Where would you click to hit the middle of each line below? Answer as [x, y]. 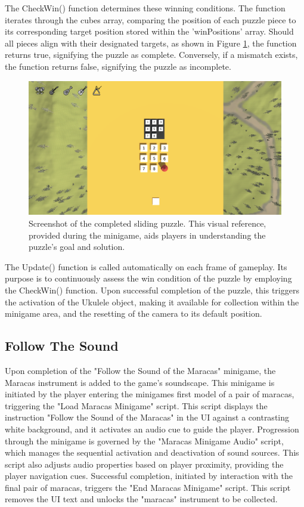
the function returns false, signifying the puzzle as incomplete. [118, 66]
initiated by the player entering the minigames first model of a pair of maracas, [150, 394]
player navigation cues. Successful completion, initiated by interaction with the [149, 476]
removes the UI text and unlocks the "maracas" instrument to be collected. [141, 499]
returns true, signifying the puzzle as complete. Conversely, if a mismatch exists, [151, 55]
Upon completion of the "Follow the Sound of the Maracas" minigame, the [140, 370]
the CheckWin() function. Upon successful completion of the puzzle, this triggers [152, 290]
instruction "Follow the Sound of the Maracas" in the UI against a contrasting [147, 417]
